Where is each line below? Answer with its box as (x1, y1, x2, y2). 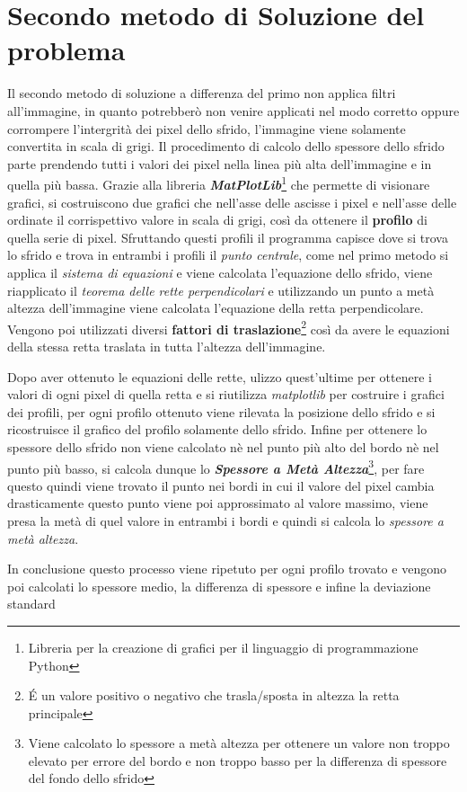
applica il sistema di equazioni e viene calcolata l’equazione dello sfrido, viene (7, 263, 433, 281)
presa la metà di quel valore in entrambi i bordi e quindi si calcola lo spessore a (7, 511, 444, 529)
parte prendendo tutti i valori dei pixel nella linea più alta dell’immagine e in (7, 154, 432, 173)
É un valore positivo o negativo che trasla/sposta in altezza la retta (28, 686, 400, 705)
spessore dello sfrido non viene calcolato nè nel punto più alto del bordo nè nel (7, 437, 439, 456)
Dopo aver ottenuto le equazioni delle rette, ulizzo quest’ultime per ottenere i (7, 367, 432, 386)
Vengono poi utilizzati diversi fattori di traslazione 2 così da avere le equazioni (7, 316, 450, 338)
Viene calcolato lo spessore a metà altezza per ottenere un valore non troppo (28, 734, 450, 752)
